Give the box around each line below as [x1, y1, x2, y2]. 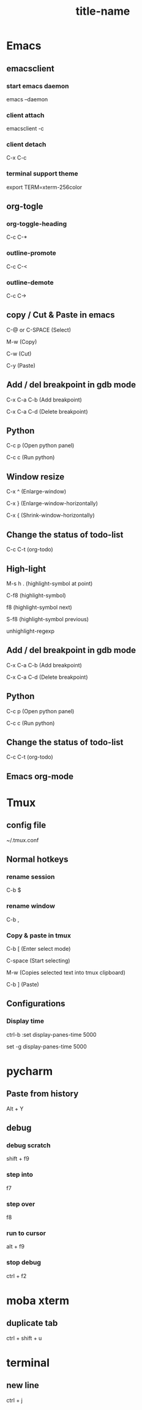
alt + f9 [6, 1243, 25, 1250]
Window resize [6, 471, 65, 482]
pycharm [6, 1064, 53, 1078]
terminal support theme [6, 169, 78, 178]
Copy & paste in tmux [6, 931, 72, 940]
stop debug [6, 1258, 42, 1267]
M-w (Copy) [6, 338, 37, 345]
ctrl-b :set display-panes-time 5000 [6, 1031, 97, 1038]
